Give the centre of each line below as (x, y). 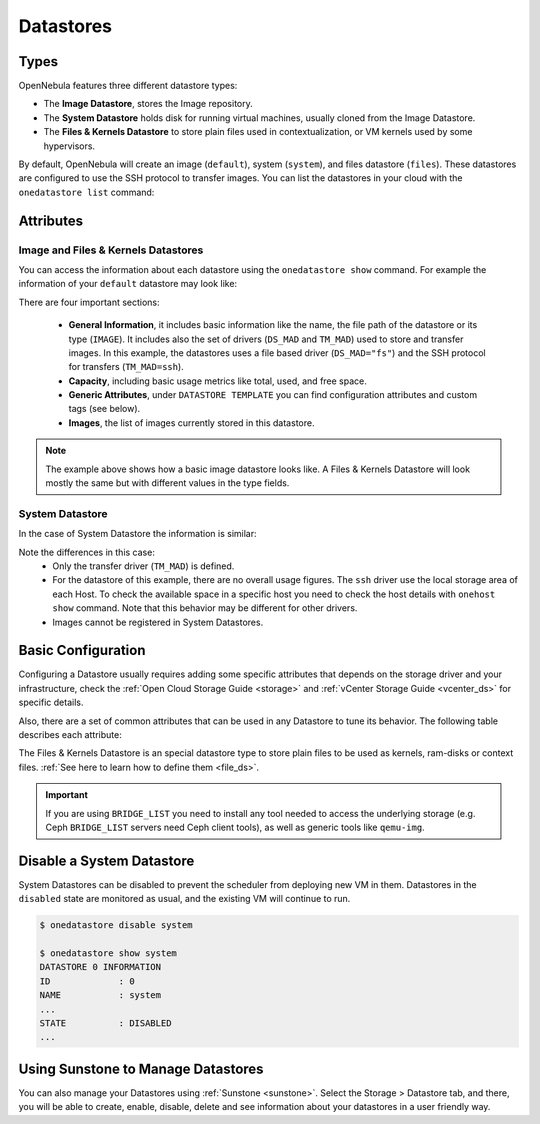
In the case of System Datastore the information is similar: (137, 534)
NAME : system (100, 995)
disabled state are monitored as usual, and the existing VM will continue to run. (184, 899)
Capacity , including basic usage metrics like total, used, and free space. (217, 381)
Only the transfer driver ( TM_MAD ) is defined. (143, 566)
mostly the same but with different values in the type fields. (167, 483)
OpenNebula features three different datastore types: (128, 86)
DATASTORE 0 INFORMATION (100, 967)
